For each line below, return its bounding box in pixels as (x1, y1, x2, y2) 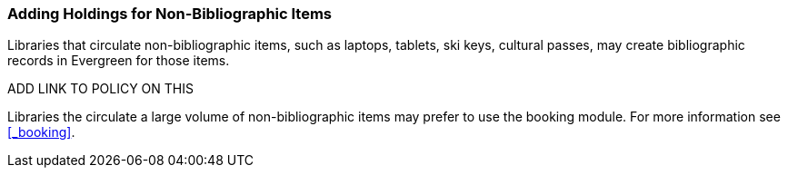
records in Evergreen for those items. (7, 53, 230, 69)
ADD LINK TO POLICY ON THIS (7, 81, 194, 97)
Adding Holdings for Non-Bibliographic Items (7, 5, 333, 23)
